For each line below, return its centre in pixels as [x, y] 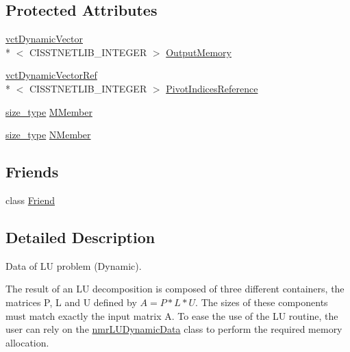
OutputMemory [199, 52]
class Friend [30, 200]
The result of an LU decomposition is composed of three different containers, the [175, 289]
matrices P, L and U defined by [71, 302]
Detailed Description [80, 237]
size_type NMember [48, 135]
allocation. [27, 342]
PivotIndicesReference [212, 88]
